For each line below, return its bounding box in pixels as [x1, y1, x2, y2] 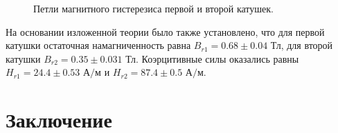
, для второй [281, 38, 333, 52]
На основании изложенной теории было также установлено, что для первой [6, 24, 325, 39]
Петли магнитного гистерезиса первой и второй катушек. [33, 1, 274, 15]
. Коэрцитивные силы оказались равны [135, 51, 299, 65]
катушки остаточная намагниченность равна [6, 38, 191, 52]
